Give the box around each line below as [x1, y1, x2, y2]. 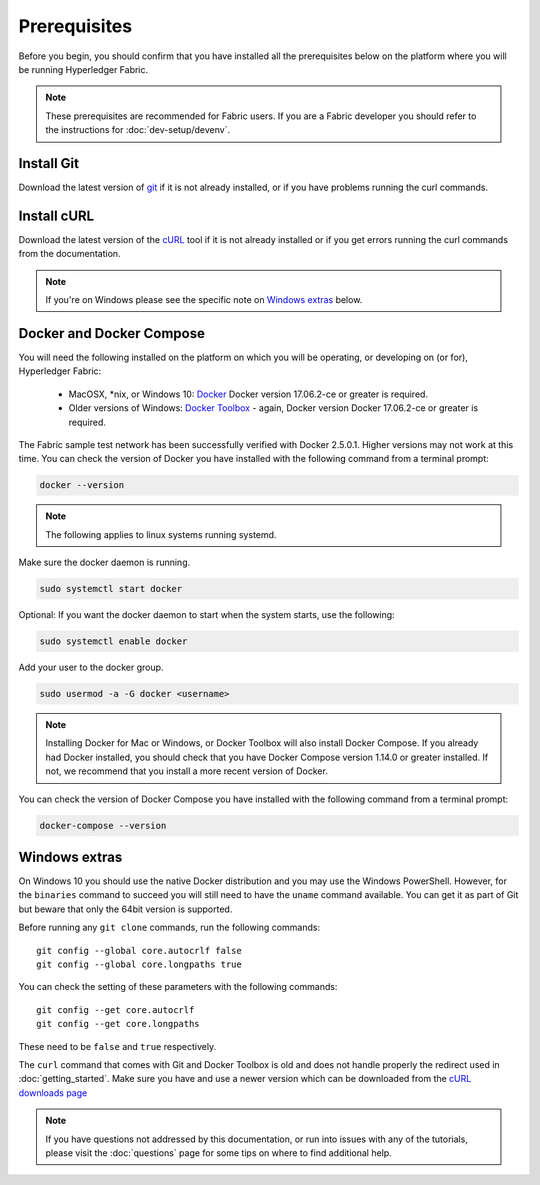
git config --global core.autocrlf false [36, 945, 242, 956]
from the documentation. [18, 248, 121, 260]
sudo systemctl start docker [39, 583, 183, 595]
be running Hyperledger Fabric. [18, 63, 149, 75]
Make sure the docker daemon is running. [18, 556, 190, 569]
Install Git [18, 155, 80, 172]
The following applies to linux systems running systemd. [45, 528, 277, 540]
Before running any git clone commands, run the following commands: [18, 921, 320, 934]
